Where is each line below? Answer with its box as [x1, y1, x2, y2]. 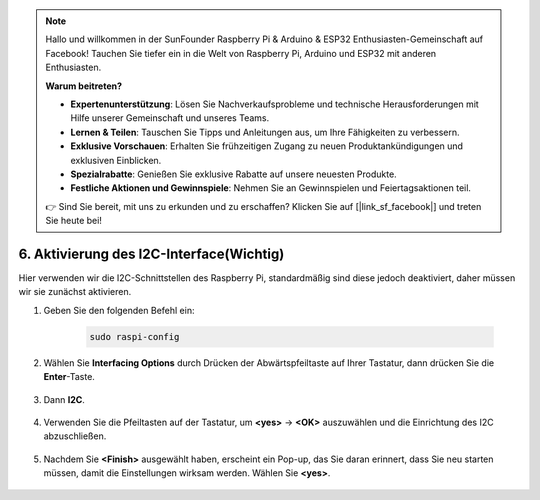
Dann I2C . [43, 393, 85, 405]
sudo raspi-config [89, 331, 180, 342]
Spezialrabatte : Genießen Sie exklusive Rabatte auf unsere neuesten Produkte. [70, 168, 397, 180]
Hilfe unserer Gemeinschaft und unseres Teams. [70, 112, 270, 124]
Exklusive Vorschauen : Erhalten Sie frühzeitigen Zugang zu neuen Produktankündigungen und [70, 140, 464, 152]
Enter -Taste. [43, 371, 95, 383]
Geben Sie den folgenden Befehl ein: [43, 304, 195, 316]
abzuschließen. [43, 430, 107, 442]
